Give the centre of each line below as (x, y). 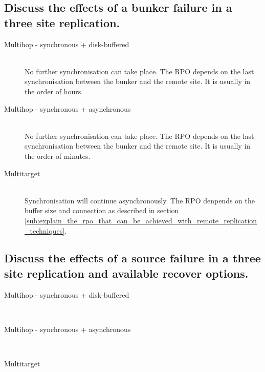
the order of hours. (54, 91)
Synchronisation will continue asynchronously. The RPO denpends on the (140, 200)
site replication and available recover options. (126, 273)
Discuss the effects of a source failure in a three (132, 258)
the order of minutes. (58, 156)
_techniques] (45, 230)
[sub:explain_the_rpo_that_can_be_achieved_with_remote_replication (141, 220)
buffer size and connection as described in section (102, 210)
